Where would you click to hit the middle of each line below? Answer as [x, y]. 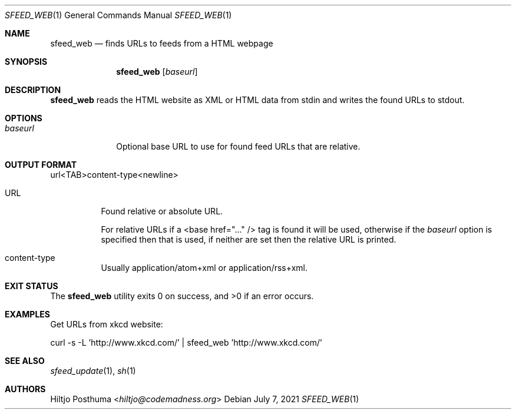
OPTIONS [24, 118]
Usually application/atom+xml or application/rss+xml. [204, 268]
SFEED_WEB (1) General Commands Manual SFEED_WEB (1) [118, 15]
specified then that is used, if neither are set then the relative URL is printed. [249, 239]
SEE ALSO [25, 361]
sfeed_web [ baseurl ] [157, 72]
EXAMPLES [27, 314]
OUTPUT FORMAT [41, 165]
